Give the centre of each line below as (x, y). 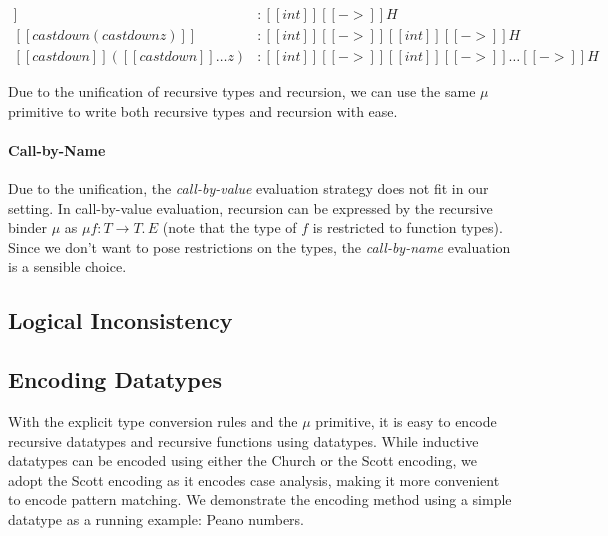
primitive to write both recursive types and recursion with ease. (203, 110)
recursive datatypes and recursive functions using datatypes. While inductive (243, 440)
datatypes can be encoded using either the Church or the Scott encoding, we (242, 460)
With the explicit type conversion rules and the (153, 421)
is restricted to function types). (407, 227)
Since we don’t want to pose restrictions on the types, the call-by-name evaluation (259, 246)
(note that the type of (229, 227)
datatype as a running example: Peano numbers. (156, 519)
